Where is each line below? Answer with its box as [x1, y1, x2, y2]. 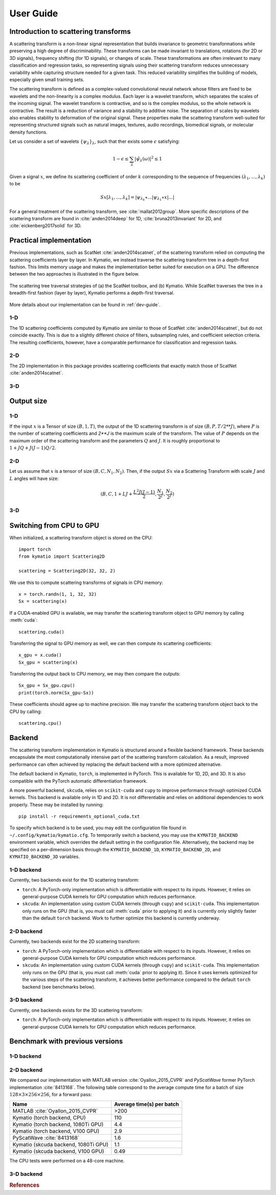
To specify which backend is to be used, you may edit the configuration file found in [9, 825, 187, 831]
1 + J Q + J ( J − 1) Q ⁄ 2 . [9, 445, 56, 451]
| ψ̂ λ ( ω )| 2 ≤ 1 [134, 155, 162, 163]
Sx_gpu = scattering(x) [18, 659, 78, 665]
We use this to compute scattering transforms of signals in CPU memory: [9, 579, 164, 585]
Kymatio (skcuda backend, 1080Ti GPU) [12, 1141, 109, 1148]
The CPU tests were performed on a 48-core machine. [9, 1158, 125, 1164]
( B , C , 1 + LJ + [100, 491, 133, 497]
